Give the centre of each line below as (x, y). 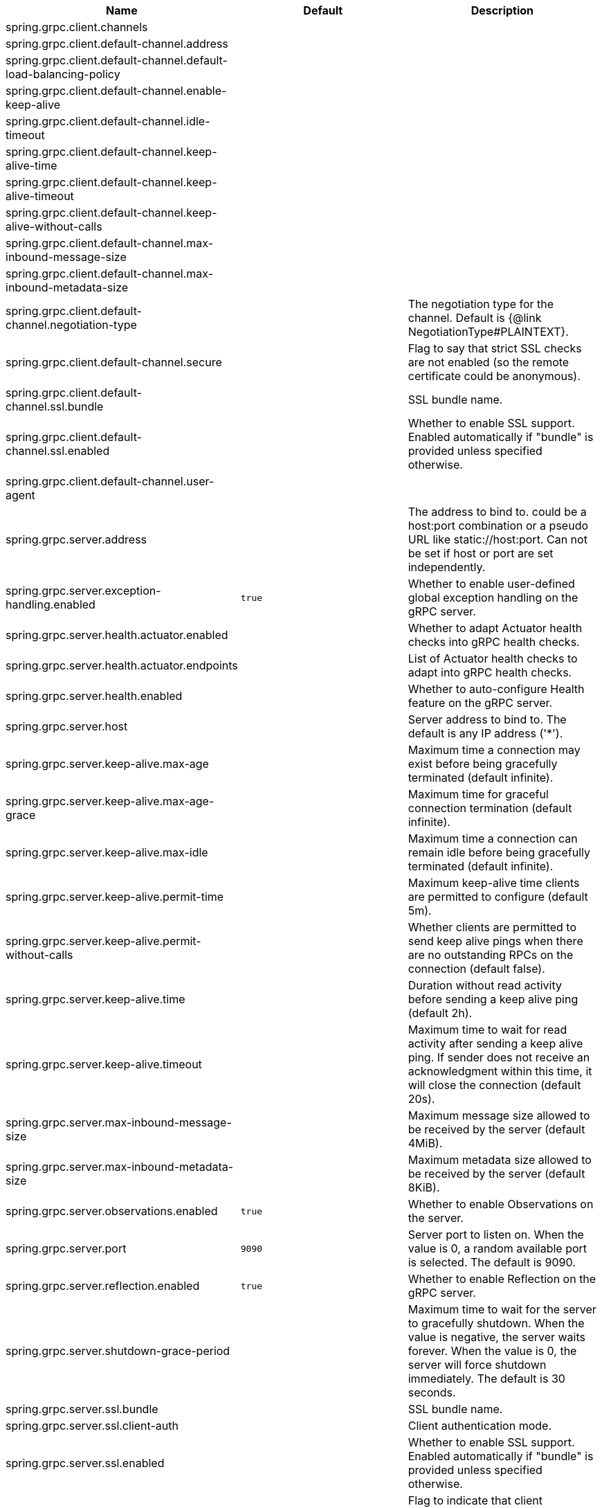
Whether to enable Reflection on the (502, 1279)
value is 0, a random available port (498, 1248)
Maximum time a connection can (493, 838)
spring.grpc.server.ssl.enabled (85, 1463)
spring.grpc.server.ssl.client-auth (92, 1426)
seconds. (432, 1392)
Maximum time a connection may (494, 750)
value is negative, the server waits (496, 1337)
